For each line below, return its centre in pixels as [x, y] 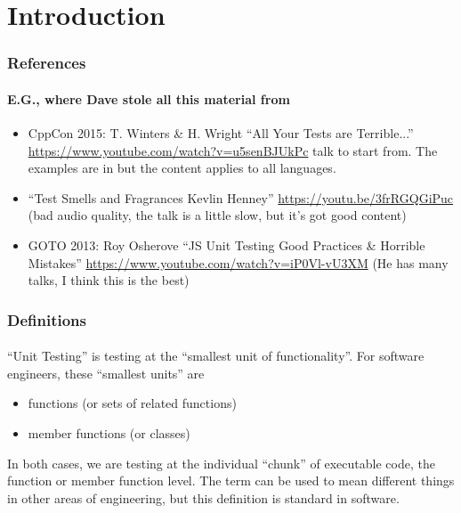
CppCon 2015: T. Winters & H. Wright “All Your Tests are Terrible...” [221, 133]
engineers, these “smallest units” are [106, 373]
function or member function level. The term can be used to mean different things [231, 480]
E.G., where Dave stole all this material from [149, 98]
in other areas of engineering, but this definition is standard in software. [203, 497]
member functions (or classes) [109, 432]
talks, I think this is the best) [109, 280]
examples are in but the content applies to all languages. [182, 168]
